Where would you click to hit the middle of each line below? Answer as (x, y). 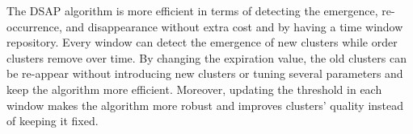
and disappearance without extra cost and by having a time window (234, 26)
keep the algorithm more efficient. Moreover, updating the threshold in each (194, 89)
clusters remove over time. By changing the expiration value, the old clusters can (206, 57)
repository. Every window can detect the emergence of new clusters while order (202, 42)
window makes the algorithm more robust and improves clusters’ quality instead (205, 105)
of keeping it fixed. (53, 121)
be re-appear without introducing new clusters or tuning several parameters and (205, 73)
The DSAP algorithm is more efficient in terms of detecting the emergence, (192, 10)
